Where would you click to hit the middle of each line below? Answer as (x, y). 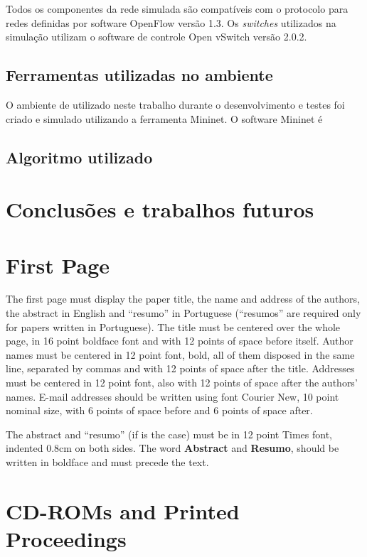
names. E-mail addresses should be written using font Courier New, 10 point (172, 396)
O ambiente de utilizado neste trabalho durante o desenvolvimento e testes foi (175, 104)
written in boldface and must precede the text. (107, 461)
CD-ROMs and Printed (123, 510)
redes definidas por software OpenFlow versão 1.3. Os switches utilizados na (171, 22)
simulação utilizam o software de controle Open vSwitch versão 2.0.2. (156, 37)
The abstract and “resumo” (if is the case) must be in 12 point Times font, (169, 434)
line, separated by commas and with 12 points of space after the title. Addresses (180, 368)
